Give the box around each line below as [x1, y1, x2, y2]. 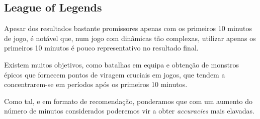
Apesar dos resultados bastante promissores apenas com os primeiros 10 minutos [4, 23, 252, 33]
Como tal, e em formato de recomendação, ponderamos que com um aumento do [4, 95, 253, 106]
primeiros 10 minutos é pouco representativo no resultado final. [4, 42, 199, 53]
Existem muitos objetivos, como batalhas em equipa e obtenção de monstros [4, 59, 239, 69]
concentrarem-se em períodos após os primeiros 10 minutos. [4, 79, 188, 89]
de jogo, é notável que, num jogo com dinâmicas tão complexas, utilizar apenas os [4, 32, 256, 43]
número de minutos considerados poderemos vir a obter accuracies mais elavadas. [4, 105, 254, 116]
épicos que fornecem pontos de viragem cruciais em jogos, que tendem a [4, 69, 225, 79]
